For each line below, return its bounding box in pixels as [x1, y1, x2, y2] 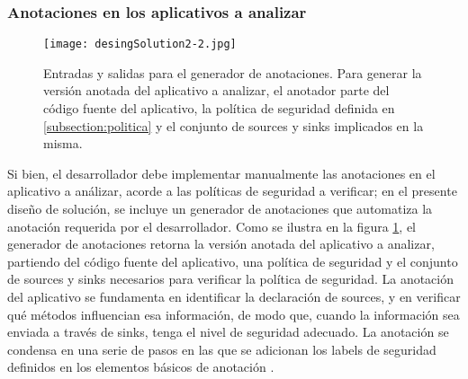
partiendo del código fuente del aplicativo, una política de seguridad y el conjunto [7, 251, 458, 270]
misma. [43, 134, 83, 153]
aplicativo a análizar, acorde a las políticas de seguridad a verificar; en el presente [7, 181, 457, 200]
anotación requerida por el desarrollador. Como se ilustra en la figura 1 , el [7, 216, 417, 235]
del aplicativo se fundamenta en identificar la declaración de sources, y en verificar [7, 287, 461, 305]
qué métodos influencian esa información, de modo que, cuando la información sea [7, 304, 460, 323]
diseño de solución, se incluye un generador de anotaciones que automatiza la [7, 199, 433, 218]
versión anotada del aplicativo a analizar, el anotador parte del [43, 81, 390, 100]
